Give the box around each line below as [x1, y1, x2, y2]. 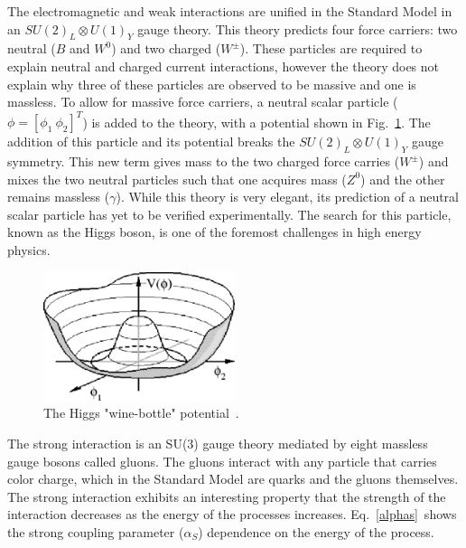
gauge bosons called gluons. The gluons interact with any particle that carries [7, 451, 437, 470]
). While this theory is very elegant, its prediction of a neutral [116, 187, 460, 206]
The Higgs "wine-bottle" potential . [43, 403, 239, 422]
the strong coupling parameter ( [7, 523, 184, 541]
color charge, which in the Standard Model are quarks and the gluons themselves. [7, 469, 459, 488]
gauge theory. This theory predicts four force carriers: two [137, 19, 458, 38]
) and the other [360, 169, 445, 188]
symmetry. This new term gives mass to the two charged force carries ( [7, 152, 400, 171]
